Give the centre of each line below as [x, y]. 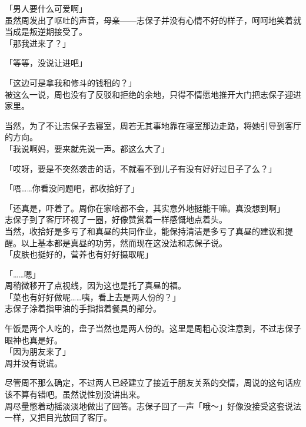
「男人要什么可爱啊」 [46, 8]
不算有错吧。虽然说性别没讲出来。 [79, 394]
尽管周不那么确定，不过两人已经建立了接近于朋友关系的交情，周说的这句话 [149, 383]
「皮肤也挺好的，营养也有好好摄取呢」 [79, 254]
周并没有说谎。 [34, 363]
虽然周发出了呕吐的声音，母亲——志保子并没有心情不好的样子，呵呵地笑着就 [153, 20]
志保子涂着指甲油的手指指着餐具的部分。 [83, 308]
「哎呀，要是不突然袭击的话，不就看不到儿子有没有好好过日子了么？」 [141, 168]
